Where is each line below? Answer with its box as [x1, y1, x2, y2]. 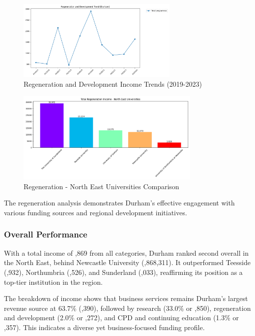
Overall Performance [4, 228, 87, 240]
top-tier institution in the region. [4, 276, 103, 287]
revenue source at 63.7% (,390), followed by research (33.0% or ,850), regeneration [4, 302, 251, 313]
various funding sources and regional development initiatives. [4, 207, 187, 217]
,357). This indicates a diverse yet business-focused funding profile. [4, 322, 205, 332]
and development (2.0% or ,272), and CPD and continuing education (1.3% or [4, 312, 239, 323]
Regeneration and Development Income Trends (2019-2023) [24, 78, 202, 89]
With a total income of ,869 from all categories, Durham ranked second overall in [4, 247, 249, 258]
